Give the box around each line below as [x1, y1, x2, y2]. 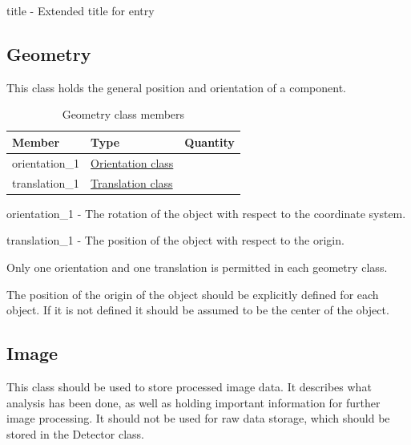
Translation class [91, 174, 173, 191]
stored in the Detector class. [6, 425, 144, 442]
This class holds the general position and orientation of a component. [6, 79, 346, 95]
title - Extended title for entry [6, 2, 155, 18]
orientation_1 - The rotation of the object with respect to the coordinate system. [6, 204, 406, 221]
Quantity [184, 133, 235, 150]
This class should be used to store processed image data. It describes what [6, 378, 372, 394]
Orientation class [91, 154, 174, 171]
